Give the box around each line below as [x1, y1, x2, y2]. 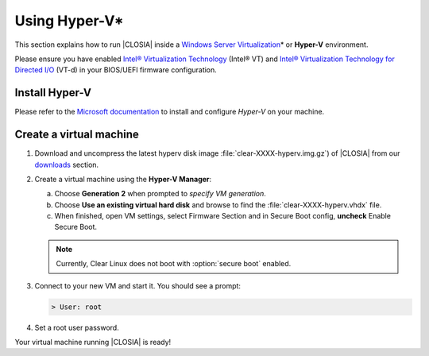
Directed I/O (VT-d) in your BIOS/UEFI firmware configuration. [14, 65, 218, 75]
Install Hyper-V [14, 86, 91, 99]
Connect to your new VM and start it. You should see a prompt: [34, 281, 242, 290]
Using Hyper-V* [14, 12, 124, 29]
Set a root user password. [34, 323, 119, 332]
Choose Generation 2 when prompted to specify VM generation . [54, 189, 266, 199]
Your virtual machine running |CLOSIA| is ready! [14, 338, 172, 347]
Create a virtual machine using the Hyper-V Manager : [34, 174, 212, 184]
